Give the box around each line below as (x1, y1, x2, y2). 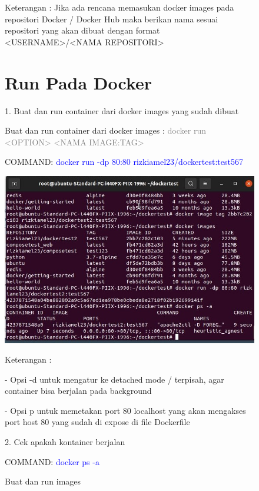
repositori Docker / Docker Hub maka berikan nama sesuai (5, 12, 218, 25)
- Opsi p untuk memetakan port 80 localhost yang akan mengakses (5, 404, 246, 416)
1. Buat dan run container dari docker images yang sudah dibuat (5, 104, 239, 117)
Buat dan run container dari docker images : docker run (5, 124, 206, 137)
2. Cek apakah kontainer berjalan (5, 436, 125, 448)
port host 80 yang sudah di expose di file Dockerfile (5, 416, 190, 428)
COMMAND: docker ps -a (5, 455, 99, 467)
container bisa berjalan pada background (5, 384, 152, 397)
